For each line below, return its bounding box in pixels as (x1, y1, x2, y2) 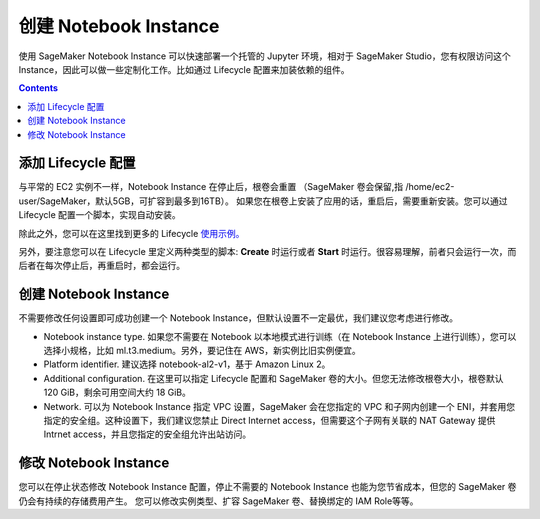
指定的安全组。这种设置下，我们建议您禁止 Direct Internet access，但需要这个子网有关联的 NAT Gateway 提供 (43, 415, 496, 426)
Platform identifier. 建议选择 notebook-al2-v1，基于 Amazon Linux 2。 (43, 358, 331, 370)
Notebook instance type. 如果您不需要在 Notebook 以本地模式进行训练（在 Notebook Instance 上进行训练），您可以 (43, 330, 517, 342)
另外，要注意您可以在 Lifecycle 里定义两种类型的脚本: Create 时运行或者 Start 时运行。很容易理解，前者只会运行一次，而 (18, 245, 517, 257)
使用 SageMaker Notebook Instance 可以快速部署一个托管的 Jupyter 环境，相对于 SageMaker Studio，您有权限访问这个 (18, 50, 511, 62)
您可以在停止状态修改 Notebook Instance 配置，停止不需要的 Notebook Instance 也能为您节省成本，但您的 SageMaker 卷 (18, 481, 517, 493)
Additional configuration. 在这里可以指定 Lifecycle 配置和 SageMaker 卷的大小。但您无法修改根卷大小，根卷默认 (43, 372, 504, 384)
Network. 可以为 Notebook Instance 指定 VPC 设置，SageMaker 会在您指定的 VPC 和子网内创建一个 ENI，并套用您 (43, 400, 515, 412)
